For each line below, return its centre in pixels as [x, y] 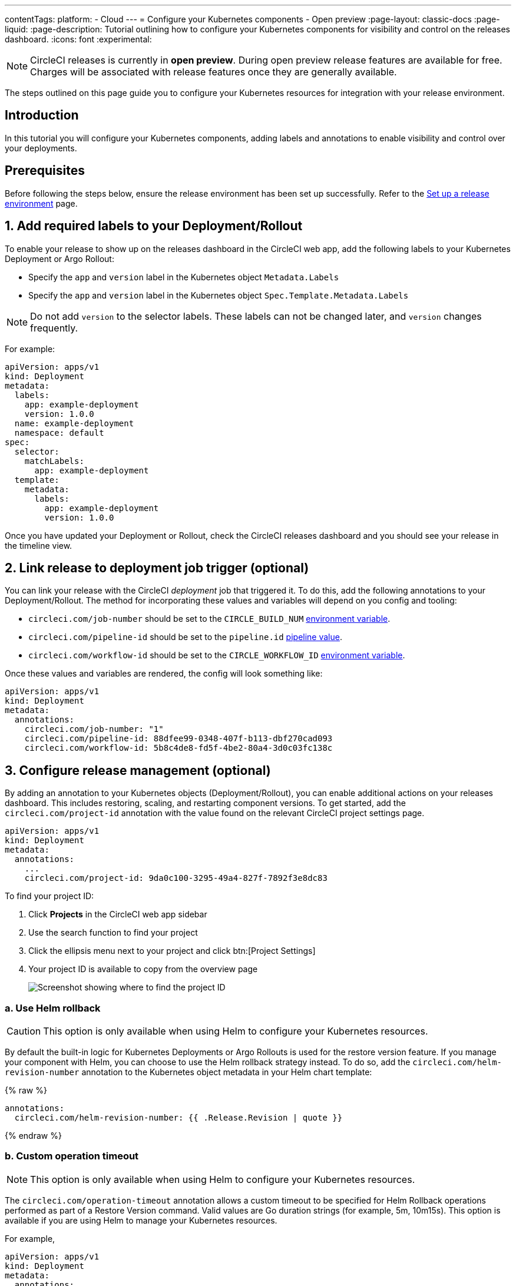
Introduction [42, 115]
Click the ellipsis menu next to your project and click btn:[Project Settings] [172, 951]
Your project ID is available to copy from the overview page [143, 969]
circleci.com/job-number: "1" [94, 729]
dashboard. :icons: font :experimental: [78, 39]
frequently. [54, 328]
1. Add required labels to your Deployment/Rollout [154, 226]
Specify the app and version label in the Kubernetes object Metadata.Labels [184, 277]
